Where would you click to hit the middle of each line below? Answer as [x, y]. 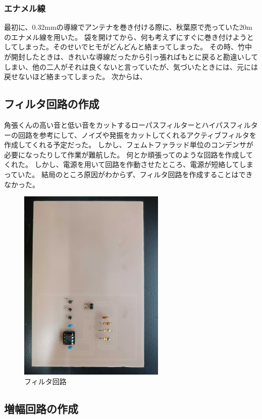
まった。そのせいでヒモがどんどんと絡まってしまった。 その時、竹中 [139, 47]
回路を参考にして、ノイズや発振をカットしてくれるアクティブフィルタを [137, 135]
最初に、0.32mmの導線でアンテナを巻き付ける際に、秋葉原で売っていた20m [128, 27]
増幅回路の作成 [41, 409]
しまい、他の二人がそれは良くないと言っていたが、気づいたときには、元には [131, 66]
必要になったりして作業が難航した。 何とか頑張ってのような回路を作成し [125, 154]
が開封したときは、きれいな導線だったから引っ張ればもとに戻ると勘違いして [131, 57]
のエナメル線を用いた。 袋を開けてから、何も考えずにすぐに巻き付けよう [125, 37]
